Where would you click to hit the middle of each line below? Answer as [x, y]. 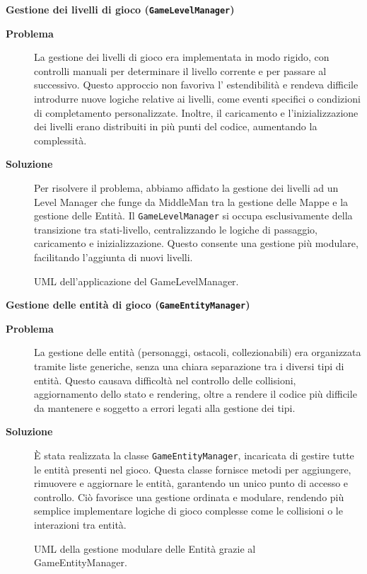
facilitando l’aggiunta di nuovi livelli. [113, 257]
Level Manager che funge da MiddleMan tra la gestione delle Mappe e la [191, 201]
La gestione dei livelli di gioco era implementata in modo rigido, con [182, 57]
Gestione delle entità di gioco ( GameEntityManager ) [128, 305]
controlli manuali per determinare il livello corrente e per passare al [180, 70]
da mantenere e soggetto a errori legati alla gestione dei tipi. [165, 407]
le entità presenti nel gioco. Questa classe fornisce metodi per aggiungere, [193, 469]
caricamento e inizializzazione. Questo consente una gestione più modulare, [196, 243]
